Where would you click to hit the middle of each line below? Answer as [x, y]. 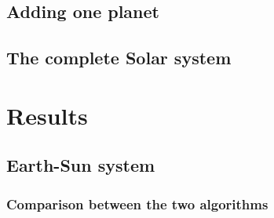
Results [47, 115]
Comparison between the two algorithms [137, 203]
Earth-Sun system [81, 165]
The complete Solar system [119, 58]
